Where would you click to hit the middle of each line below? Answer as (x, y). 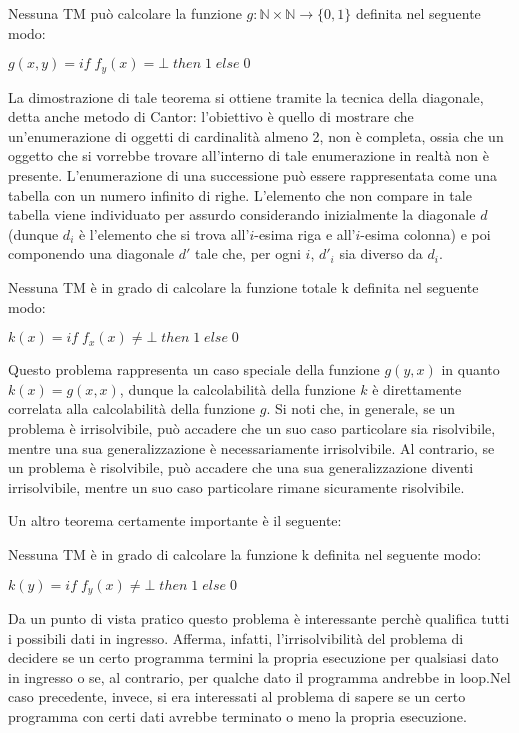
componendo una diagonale (91, 253)
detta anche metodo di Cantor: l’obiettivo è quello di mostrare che (211, 116)
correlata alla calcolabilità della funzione (132, 408)
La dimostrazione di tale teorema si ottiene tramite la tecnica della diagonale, (246, 96)
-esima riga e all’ (305, 233)
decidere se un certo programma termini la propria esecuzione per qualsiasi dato (253, 657)
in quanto (470, 369)
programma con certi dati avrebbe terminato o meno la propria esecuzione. (237, 715)
